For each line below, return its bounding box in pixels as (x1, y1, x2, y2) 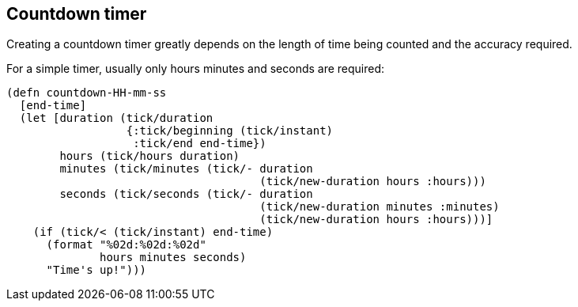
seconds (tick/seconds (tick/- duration (59, 188, 313, 201)
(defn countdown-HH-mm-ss (6, 86, 167, 100)
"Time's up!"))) (46, 263, 147, 277)
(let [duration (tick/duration (19, 112, 213, 125)
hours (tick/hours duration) (59, 150, 240, 163)
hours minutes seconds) (100, 251, 247, 264)
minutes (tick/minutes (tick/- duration (59, 162, 313, 176)
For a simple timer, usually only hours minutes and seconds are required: (6, 62, 385, 76)
